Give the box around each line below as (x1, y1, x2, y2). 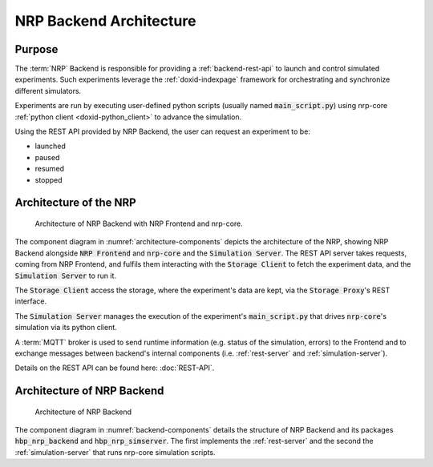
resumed (34, 164, 64, 174)
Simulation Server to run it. (14, 271, 116, 280)
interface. (14, 296, 47, 306)
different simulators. (14, 86, 82, 95)
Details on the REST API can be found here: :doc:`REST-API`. (14, 363, 215, 372)
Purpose (14, 42, 59, 56)
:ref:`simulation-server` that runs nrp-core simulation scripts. (14, 447, 216, 457)
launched (34, 141, 66, 151)
